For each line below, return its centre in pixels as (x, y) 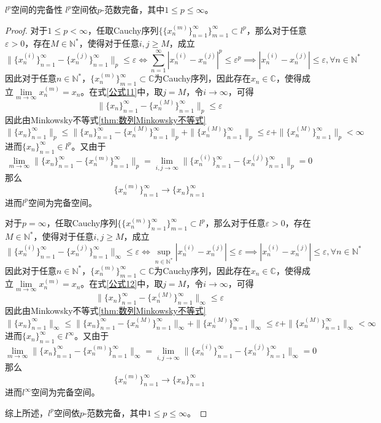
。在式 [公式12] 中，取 (122, 284)
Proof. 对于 (26, 30)
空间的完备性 (37, 9)
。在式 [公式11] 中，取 (122, 91)
